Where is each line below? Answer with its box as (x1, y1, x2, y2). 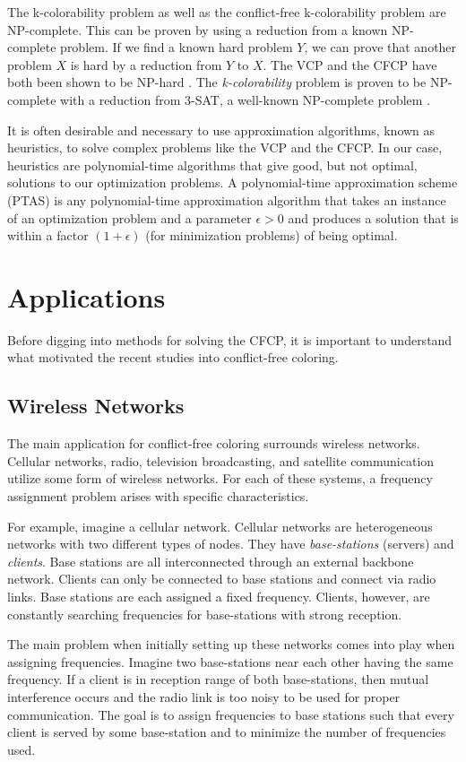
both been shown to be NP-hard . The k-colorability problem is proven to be (7, 73, 427, 91)
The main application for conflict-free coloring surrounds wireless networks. (7, 434, 420, 453)
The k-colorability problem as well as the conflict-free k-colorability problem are (7, 3, 446, 21)
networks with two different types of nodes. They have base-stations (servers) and (7, 534, 454, 553)
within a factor (7, 226, 89, 245)
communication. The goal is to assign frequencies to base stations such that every (7, 705, 454, 723)
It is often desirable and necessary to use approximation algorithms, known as (7, 120, 436, 139)
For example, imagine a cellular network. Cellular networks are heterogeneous (7, 516, 433, 535)
